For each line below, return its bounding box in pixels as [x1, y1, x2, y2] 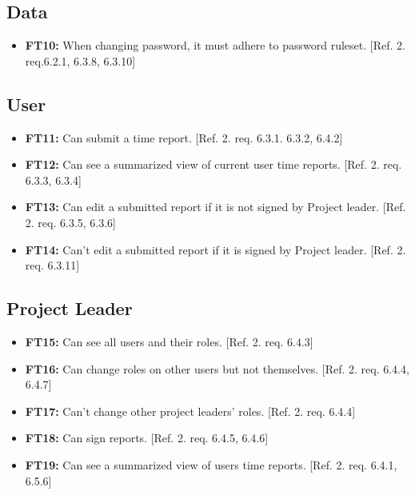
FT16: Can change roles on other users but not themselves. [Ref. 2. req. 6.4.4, [25, 360, 409, 377]
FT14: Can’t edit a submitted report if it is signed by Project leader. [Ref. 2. [25, 241, 406, 257]
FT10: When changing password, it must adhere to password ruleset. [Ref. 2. [25, 37, 405, 54]
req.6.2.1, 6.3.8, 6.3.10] [25, 52, 136, 69]
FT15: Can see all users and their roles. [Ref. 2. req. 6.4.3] [25, 333, 313, 349]
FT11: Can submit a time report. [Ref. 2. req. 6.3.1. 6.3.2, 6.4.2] [25, 129, 343, 146]
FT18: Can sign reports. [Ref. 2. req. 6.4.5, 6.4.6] [25, 429, 269, 446]
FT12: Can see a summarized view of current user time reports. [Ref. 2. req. [25, 156, 402, 173]
